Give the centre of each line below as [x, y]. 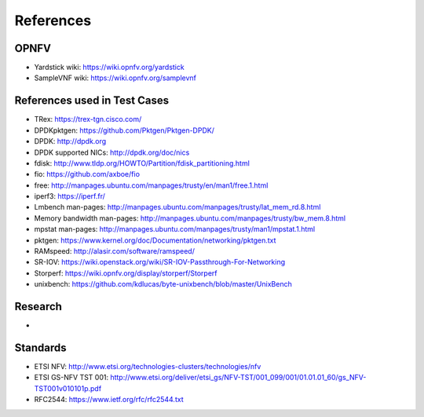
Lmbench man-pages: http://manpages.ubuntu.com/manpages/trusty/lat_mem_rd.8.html [177, 207]
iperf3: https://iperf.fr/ [70, 196]
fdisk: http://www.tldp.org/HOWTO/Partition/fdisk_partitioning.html [142, 163]
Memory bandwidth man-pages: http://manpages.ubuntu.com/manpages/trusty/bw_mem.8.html [190, 218]
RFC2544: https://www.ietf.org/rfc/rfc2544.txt [109, 400]
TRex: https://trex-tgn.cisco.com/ [88, 119]
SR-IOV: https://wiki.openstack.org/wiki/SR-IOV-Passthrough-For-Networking [160, 262]
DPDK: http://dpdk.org [70, 141]
